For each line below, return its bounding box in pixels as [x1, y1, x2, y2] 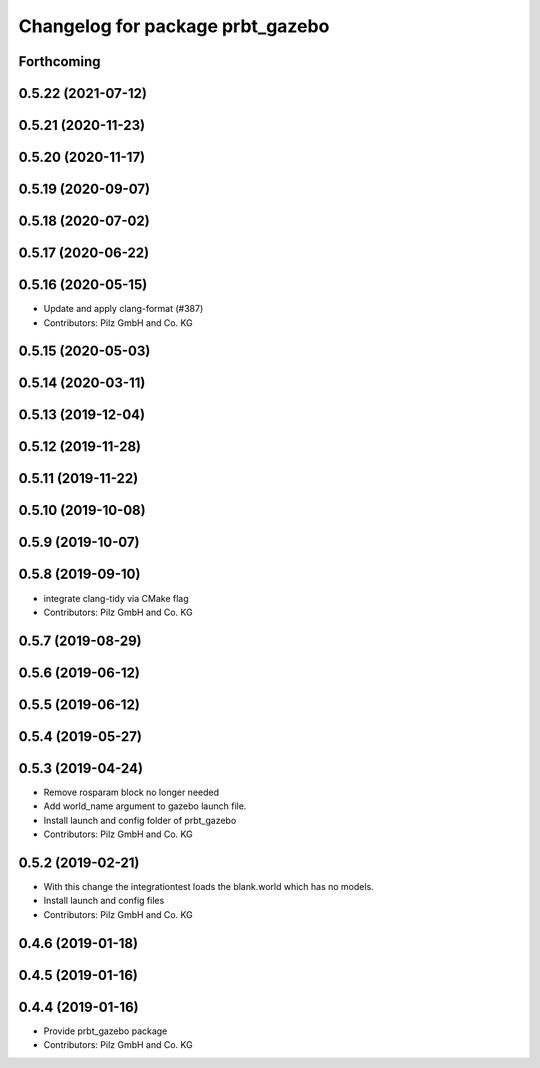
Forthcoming [18, 53, 101, 70]
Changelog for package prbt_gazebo [18, 15, 330, 37]
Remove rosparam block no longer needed [43, 786, 220, 798]
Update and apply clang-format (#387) [43, 303, 204, 315]
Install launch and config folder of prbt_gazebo [43, 814, 237, 826]
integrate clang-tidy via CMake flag [43, 592, 189, 604]
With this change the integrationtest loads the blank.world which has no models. [43, 881, 374, 893]
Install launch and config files [43, 895, 165, 907]
